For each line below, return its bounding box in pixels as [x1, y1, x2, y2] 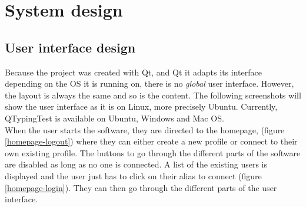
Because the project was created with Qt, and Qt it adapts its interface [5, 65, 262, 78]
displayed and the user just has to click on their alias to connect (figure [5, 169, 262, 182]
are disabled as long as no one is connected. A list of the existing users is [5, 158, 267, 170]
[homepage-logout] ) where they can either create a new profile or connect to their [5, 135, 298, 147]
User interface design [5, 38, 136, 56]
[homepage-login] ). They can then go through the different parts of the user [5, 181, 277, 193]
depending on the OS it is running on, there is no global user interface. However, [5, 77, 294, 90]
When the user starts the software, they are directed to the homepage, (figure [5, 123, 285, 136]
